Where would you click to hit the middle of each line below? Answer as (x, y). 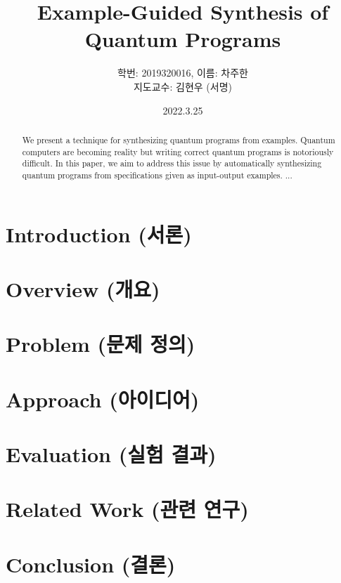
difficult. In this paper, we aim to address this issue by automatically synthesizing (172, 163)
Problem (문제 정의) (101, 344)
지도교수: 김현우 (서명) (183, 86)
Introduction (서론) (99, 234)
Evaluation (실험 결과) (111, 454)
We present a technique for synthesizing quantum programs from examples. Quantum (179, 139)
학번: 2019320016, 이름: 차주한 (183, 73)
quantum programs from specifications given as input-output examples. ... (157, 175)
